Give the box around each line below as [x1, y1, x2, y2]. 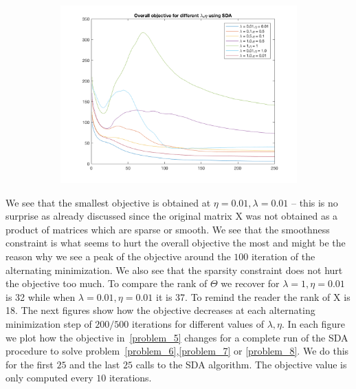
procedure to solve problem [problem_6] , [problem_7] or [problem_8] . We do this [5, 344, 349, 358]
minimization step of [5, 316, 92, 330]
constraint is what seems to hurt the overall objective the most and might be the [5, 235, 346, 250]
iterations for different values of [132, 316, 265, 330]
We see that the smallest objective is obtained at [5, 195, 211, 209]
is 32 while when [5, 289, 76, 304]
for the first [5, 357, 54, 371]
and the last [69, 357, 120, 371]
